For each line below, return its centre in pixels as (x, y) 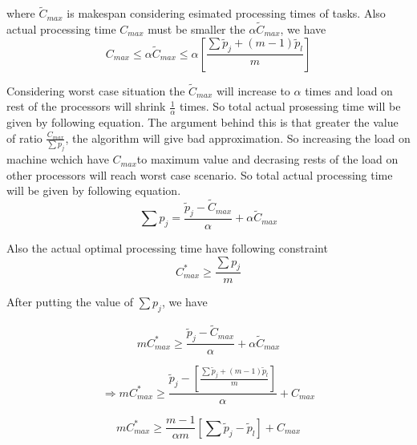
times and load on (349, 90)
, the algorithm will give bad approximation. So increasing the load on (238, 138)
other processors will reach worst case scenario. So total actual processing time (200, 174)
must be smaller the (196, 29)
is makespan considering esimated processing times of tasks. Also (226, 13)
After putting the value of (70, 302)
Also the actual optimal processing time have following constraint (167, 247)
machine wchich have (58, 159)
